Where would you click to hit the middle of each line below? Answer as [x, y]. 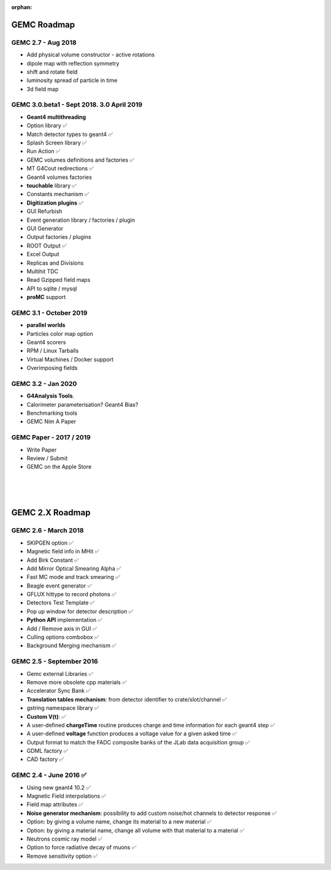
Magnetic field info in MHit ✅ [63, 551]
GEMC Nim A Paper [51, 422]
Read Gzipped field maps [59, 280]
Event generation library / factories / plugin [81, 220]
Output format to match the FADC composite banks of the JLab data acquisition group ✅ [139, 742]
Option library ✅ [47, 126]
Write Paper [42, 450]
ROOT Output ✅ [47, 246]
